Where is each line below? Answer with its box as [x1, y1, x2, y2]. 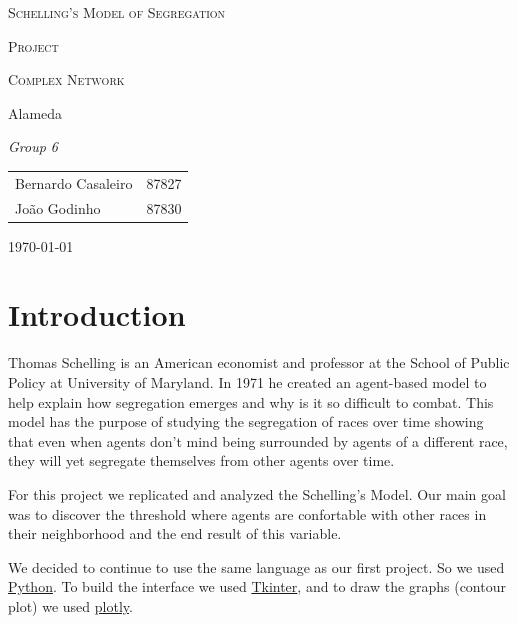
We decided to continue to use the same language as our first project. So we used [8, 556, 505, 577]
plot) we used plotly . [8, 595, 133, 616]
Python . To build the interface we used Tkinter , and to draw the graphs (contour [8, 576, 506, 597]
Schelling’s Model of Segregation [8, 2, 226, 22]
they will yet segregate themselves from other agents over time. [8, 450, 395, 471]
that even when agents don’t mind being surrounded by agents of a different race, [8, 430, 508, 451]
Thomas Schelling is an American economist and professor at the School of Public [8, 352, 510, 373]
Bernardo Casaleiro [15, 172, 133, 193]
